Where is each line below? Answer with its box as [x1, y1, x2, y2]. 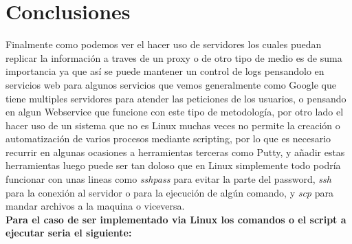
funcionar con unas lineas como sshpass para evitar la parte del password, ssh [5, 172, 331, 186]
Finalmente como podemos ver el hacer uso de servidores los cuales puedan [5, 37, 322, 52]
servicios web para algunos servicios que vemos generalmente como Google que [5, 77, 336, 91]
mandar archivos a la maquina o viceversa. [5, 199, 185, 213]
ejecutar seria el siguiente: [5, 225, 132, 240]
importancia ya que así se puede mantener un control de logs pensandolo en [5, 64, 324, 78]
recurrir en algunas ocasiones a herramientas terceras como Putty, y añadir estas [5, 144, 345, 159]
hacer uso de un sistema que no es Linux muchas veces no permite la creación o [5, 118, 340, 132]
